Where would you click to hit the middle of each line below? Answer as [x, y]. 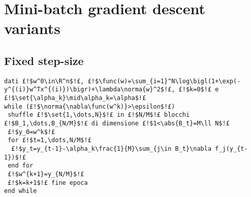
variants [32, 28]
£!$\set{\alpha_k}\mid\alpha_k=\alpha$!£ [75, 98]
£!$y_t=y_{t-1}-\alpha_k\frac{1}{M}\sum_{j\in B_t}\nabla [112, 149]
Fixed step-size [44, 60]
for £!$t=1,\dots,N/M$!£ [50, 140]
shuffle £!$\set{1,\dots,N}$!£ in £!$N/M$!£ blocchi [99, 115]
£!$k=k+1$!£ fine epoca [48, 183]
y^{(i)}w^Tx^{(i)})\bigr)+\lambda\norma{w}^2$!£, [90, 90]
